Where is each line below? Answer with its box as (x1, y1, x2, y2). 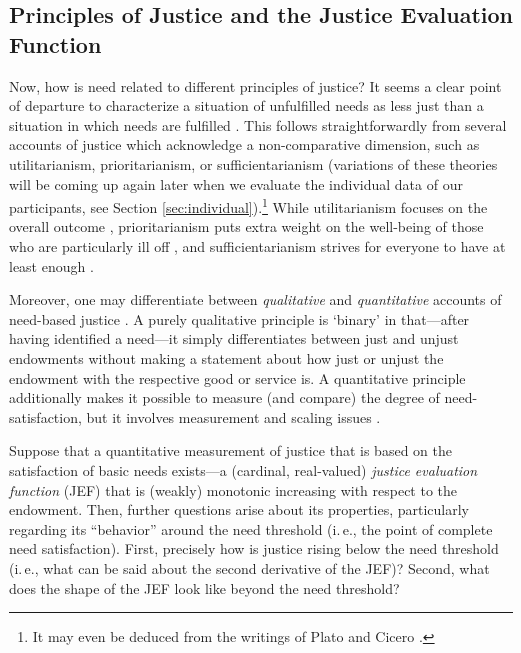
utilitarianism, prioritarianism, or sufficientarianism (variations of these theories (9, 153, 498, 174)
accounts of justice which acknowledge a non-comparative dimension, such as (9, 134, 480, 155)
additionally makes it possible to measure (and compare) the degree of (9, 387, 440, 408)
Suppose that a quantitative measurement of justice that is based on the (9, 440, 452, 461)
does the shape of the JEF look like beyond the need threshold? (9, 577, 400, 598)
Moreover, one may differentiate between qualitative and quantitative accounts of (9, 289, 502, 310)
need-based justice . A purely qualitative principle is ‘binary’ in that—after (9, 308, 470, 329)
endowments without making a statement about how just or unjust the (9, 347, 444, 368)
